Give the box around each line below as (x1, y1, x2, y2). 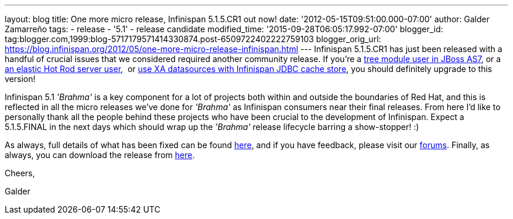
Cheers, (5, 168, 35, 178)
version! (5, 74, 36, 84)
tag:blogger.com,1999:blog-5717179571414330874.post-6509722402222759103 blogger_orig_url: (5, 34, 381, 44)
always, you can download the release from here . (5, 150, 195, 160)
